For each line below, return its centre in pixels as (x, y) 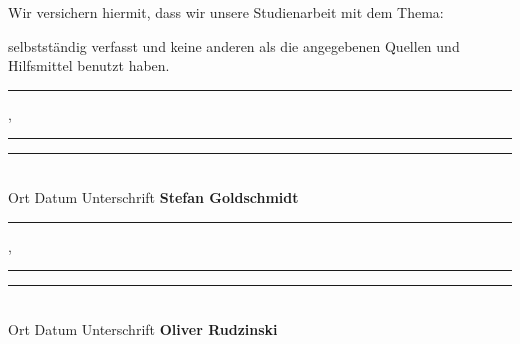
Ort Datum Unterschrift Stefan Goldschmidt (153, 196)
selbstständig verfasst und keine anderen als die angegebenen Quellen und (234, 45)
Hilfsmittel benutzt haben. (89, 65)
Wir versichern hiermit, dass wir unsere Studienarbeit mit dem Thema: (226, 12)
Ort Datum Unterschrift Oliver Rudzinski (143, 328)
